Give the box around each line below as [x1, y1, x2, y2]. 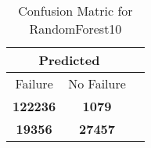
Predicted [38, 51, 100, 69]
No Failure [68, 74, 126, 92]
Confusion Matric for [18, 2, 133, 20]
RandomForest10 [29, 20, 122, 38]
